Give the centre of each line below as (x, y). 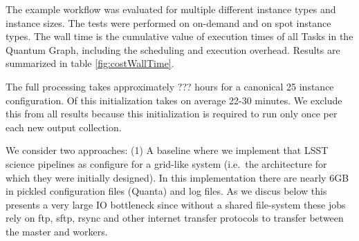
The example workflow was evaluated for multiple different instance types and (171, 9)
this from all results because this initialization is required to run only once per (172, 114)
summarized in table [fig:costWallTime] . (90, 63)
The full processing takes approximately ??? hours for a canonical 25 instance (170, 86)
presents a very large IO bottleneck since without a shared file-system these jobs (176, 204)
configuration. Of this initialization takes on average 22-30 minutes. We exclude (174, 100)
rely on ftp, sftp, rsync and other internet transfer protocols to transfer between (175, 218)
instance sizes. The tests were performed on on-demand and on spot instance (168, 22)
